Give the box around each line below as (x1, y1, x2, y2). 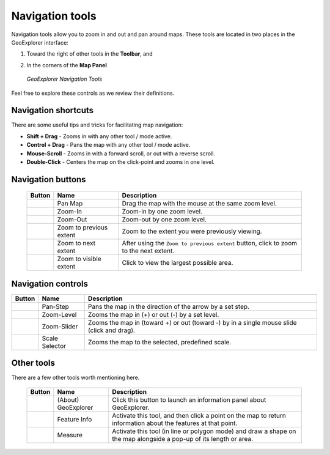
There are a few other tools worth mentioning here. (11, 374, 140, 382)
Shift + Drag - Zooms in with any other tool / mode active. (26, 132, 172, 140)
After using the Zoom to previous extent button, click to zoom (122, 239, 298, 248)
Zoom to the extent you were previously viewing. (122, 227, 262, 235)
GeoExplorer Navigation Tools (26, 75, 103, 83)
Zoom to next (57, 239, 96, 248)
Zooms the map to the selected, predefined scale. (87, 338, 232, 346)
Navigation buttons (11, 174, 86, 185)
